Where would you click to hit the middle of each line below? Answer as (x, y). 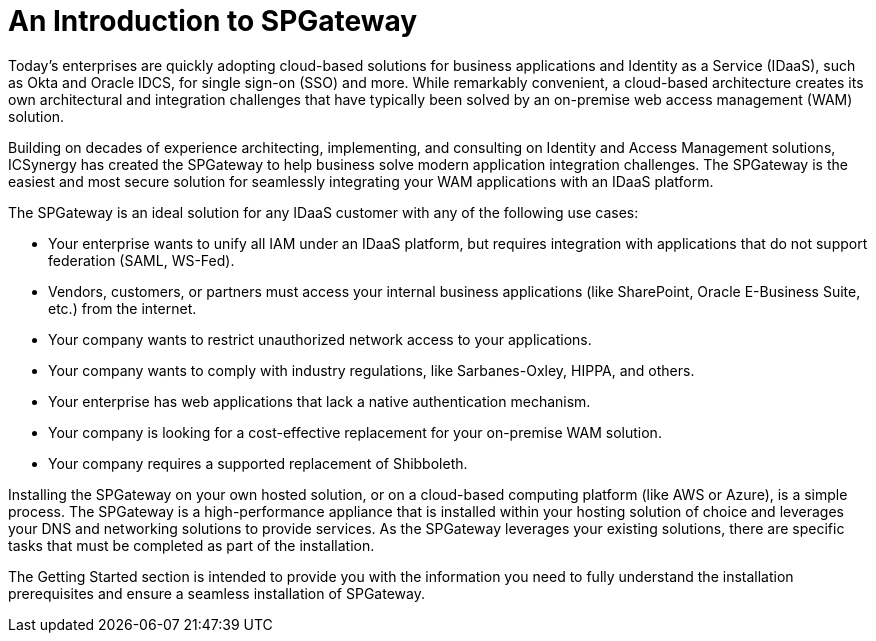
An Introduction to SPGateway (213, 21)
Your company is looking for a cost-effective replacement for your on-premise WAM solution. (355, 432)
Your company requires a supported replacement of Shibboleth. (258, 463)
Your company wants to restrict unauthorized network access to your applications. (320, 339)
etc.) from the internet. (122, 308)
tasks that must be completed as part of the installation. (191, 545)
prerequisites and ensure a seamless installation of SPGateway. (216, 593)
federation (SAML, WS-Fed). (141, 260)
